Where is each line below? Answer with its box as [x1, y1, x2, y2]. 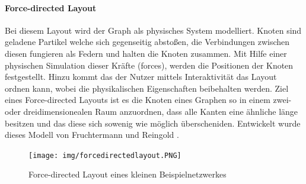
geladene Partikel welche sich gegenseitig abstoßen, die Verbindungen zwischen [5, 35, 290, 48]
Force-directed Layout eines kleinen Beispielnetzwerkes [28, 168, 227, 180]
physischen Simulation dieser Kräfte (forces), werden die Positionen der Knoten [5, 59, 294, 71]
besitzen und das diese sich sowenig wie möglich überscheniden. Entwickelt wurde [5, 117, 301, 129]
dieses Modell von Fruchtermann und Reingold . [5, 128, 179, 141]
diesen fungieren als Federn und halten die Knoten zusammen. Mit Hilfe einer [5, 47, 287, 59]
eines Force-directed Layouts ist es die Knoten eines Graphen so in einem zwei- [5, 93, 292, 106]
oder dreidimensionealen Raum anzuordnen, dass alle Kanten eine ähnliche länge [5, 105, 298, 117]
